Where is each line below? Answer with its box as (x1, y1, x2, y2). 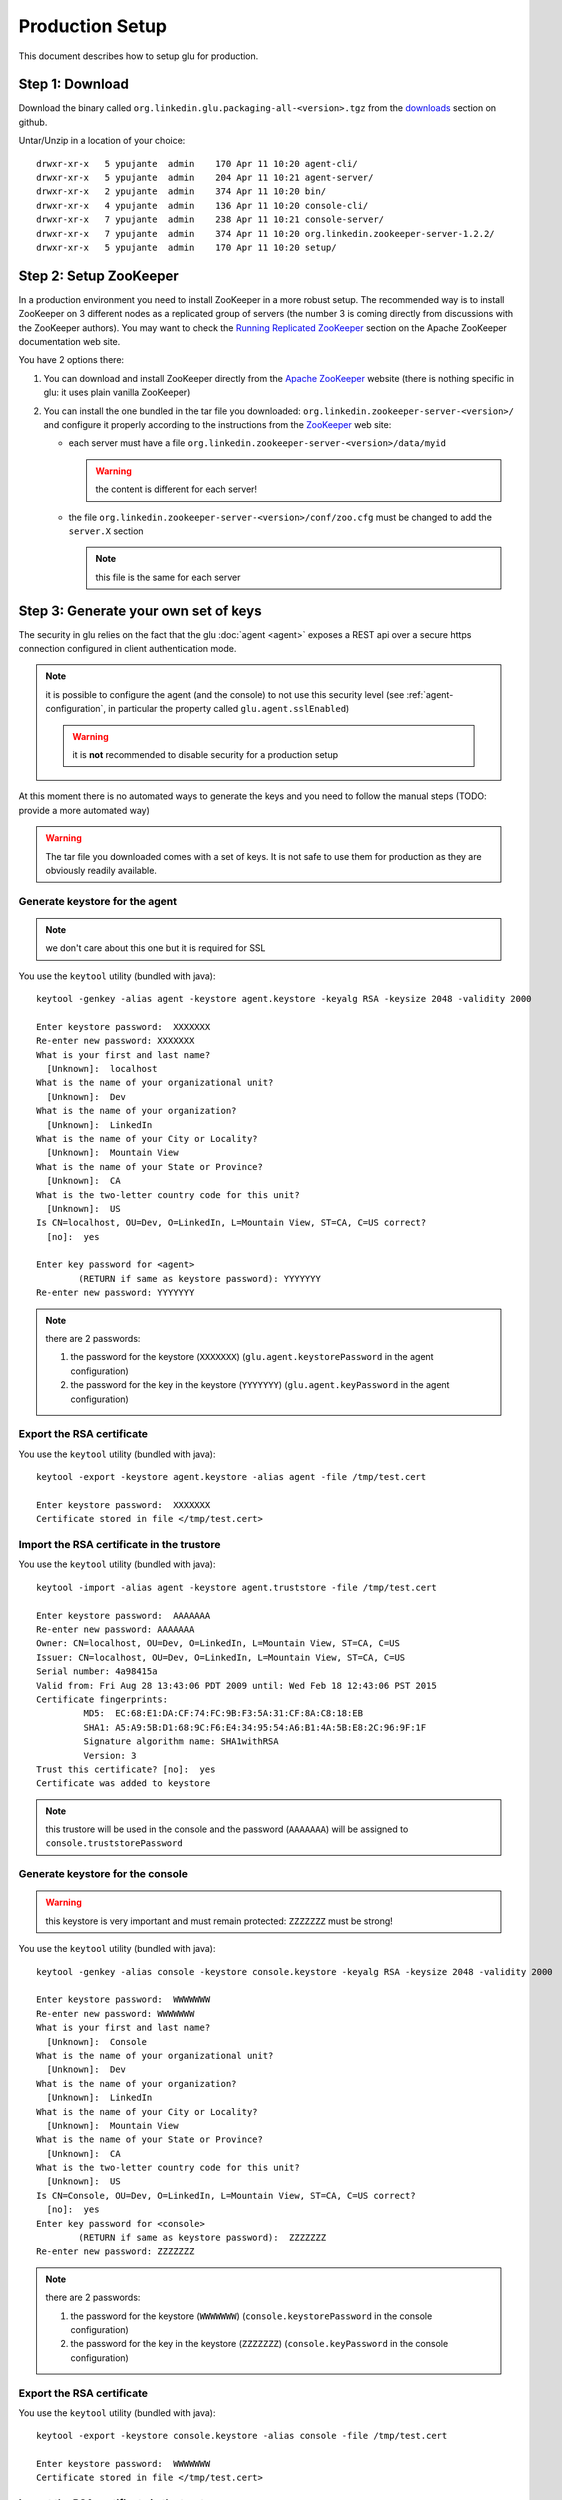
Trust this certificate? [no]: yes (36, 1763, 216, 1775)
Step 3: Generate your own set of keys (18, 602, 262, 619)
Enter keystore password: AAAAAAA (36, 1610, 211, 1621)
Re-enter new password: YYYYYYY (36, 1287, 195, 1299)
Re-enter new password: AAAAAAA (36, 1624, 195, 1635)
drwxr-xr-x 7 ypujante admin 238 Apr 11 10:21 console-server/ (36, 214, 385, 225)
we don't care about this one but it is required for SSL (45, 942, 266, 954)
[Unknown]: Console (46, 2036, 148, 2047)
